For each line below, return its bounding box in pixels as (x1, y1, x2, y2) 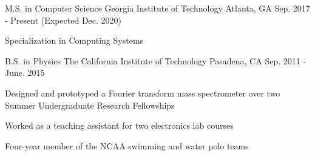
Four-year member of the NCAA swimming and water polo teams (5, 139, 249, 152)
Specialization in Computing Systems (5, 34, 144, 47)
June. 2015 (5, 66, 45, 79)
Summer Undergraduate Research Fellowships (5, 98, 175, 111)
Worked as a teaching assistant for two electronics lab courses (5, 119, 234, 132)
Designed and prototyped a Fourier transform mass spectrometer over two (5, 86, 280, 99)
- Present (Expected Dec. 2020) (5, 13, 122, 26)
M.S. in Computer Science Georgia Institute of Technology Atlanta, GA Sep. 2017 (5, 2, 310, 14)
